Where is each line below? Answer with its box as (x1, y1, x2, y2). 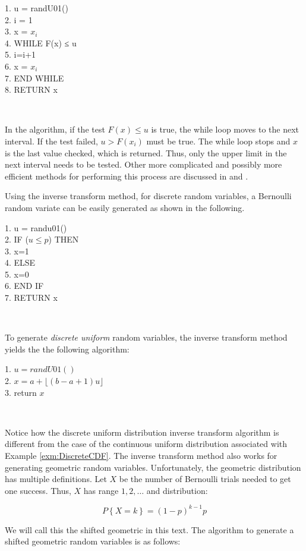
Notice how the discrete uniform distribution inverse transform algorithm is (5, 426, 279, 438)
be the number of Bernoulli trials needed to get (119, 473, 291, 485)
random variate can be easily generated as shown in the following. (5, 201, 245, 213)
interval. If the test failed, (5, 134, 98, 147)
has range (83, 484, 119, 496)
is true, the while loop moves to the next (151, 123, 299, 136)
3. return (5, 386, 37, 398)
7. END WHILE (5, 71, 64, 84)
